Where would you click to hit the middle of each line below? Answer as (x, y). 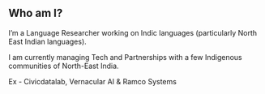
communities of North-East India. (64, 66)
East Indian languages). (47, 41)
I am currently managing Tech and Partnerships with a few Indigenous (125, 57)
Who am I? (36, 13)
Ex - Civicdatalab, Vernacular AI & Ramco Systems (92, 81)
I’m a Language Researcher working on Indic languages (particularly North (133, 32)
